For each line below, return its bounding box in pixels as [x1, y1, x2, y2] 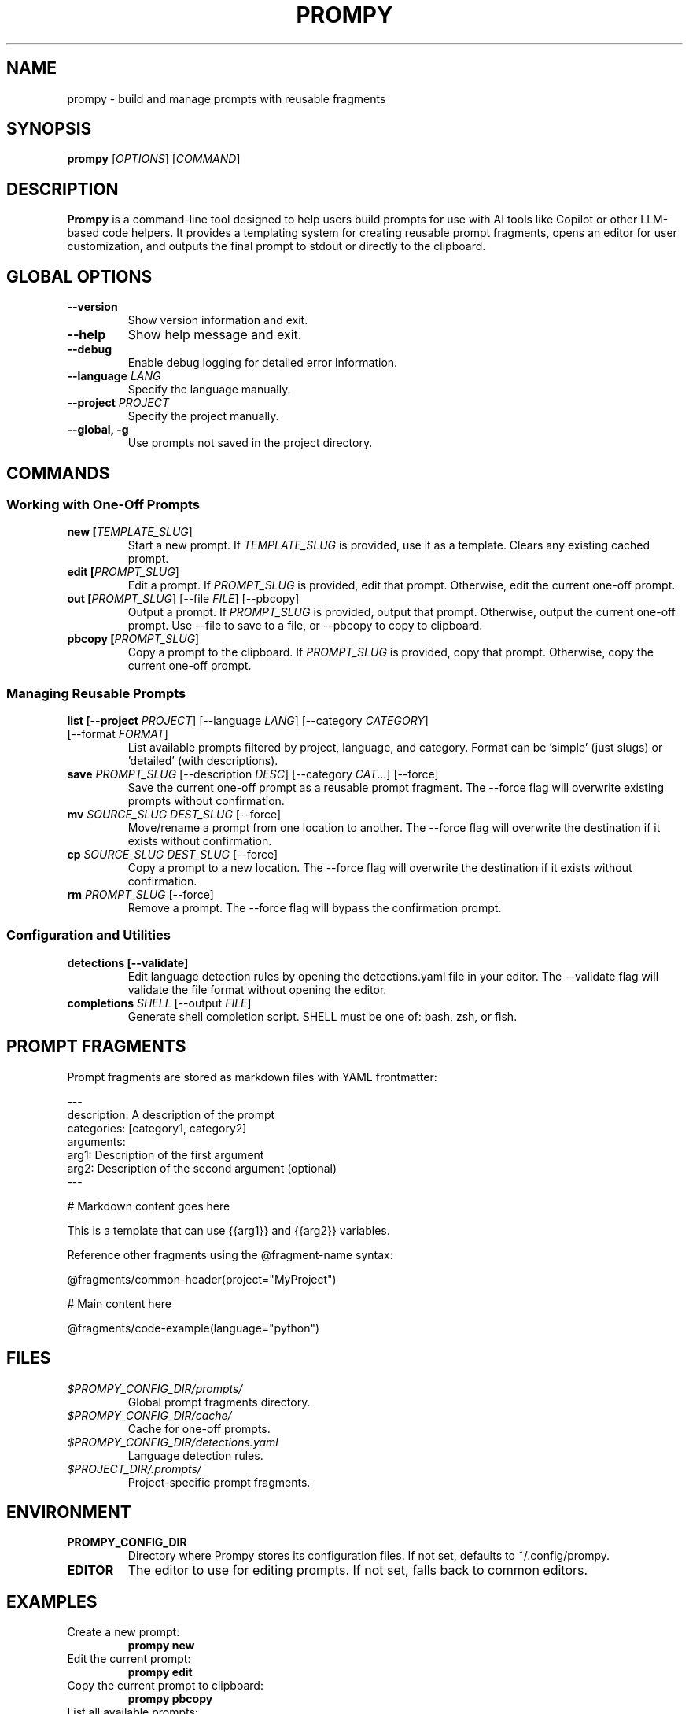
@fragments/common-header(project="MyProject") [67, 1272, 337, 1286]
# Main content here [67, 1296, 172, 1310]
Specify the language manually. [127, 382, 291, 397]
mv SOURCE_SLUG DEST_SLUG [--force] [67, 807, 282, 822]
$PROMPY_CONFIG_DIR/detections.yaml [67, 1435, 278, 1449]
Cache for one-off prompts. [127, 1421, 271, 1435]
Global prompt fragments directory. [127, 1394, 311, 1409]
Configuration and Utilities [6, 927, 171, 944]
